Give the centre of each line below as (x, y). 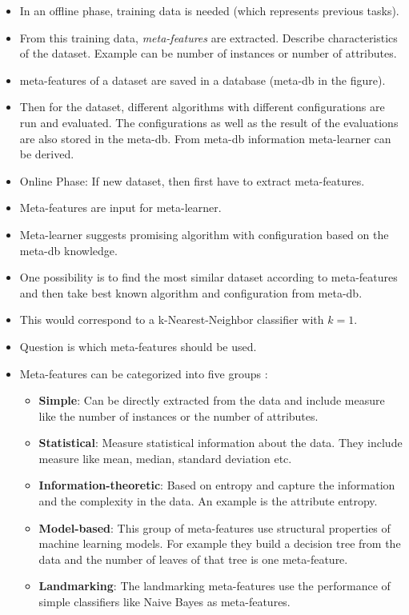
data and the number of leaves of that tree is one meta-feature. (193, 559)
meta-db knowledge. (68, 250)
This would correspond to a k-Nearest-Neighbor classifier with (172, 319)
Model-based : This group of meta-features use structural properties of (215, 527)
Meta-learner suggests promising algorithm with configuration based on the (204, 234)
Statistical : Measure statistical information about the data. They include (221, 443)
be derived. (47, 154)
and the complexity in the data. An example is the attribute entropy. (208, 501)
